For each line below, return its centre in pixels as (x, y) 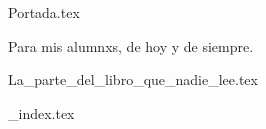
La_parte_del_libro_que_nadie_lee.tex (133, 79)
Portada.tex (44, 12)
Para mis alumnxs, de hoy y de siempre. (131, 45)
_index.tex (41, 112)
